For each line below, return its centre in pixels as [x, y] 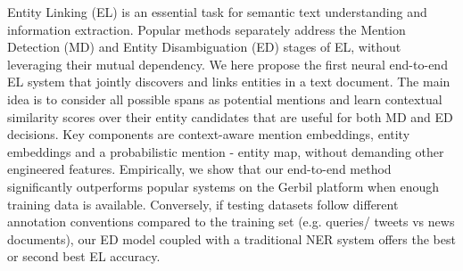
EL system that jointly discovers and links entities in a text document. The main [229, 82]
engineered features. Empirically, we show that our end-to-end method [199, 169]
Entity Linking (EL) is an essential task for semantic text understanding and [217, 12]
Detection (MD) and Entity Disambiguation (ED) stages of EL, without [204, 47]
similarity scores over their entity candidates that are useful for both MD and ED [230, 116]
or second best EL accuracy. [84, 256]
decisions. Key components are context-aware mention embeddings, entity [209, 134]
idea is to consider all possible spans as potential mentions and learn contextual [225, 99]
